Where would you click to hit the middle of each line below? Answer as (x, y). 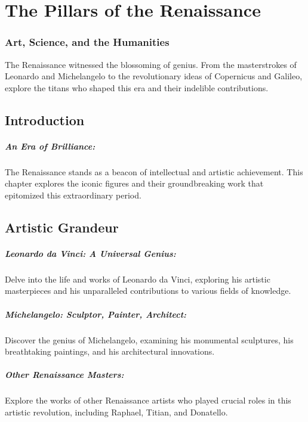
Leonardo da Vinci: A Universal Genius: (90, 253)
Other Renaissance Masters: (64, 375)
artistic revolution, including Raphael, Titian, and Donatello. (116, 412)
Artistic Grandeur (62, 227)
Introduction (45, 120)
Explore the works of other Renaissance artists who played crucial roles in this (148, 400)
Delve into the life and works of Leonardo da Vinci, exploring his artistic (138, 279)
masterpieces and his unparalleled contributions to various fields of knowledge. (148, 291)
